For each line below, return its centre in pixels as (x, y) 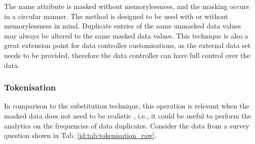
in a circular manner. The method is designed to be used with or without (116, 16)
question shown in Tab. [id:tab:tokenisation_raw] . (80, 135)
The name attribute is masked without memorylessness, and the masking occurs (127, 6)
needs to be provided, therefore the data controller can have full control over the (127, 55)
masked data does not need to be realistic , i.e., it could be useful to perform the (128, 115)
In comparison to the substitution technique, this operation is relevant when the (127, 106)
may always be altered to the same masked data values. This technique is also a (126, 35)
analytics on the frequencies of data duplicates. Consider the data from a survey (127, 125)
